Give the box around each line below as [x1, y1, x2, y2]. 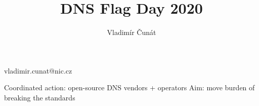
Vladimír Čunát [107, 27, 156, 38]
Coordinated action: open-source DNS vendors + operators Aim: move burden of [4, 82, 255, 93]
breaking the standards [4, 92, 75, 102]
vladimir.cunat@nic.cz [4, 65, 72, 76]
